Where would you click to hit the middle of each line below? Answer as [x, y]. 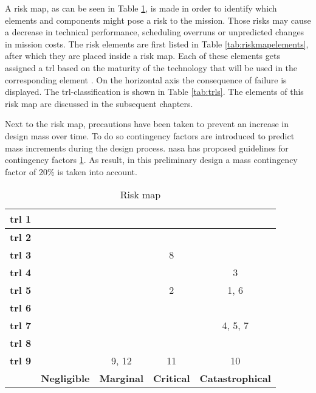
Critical [172, 378]
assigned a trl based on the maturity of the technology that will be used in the [151, 67]
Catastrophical [235, 378]
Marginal [122, 378]
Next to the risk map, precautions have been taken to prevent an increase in [147, 124]
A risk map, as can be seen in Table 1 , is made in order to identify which [141, 8]
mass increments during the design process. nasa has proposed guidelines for [147, 148]
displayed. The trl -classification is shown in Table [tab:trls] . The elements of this [154, 92]
